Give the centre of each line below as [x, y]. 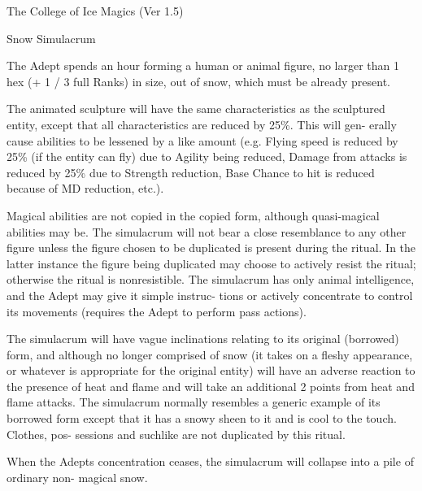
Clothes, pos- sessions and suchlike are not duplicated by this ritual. [176, 434]
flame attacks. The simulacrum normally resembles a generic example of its [194, 402]
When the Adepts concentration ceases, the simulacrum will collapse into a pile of [210, 461]
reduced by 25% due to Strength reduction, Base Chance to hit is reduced [191, 172]
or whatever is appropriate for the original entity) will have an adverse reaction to [211, 370]
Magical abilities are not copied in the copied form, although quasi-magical [193, 215]
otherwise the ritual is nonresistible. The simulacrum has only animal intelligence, [211, 279]
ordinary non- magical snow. [77, 477]
